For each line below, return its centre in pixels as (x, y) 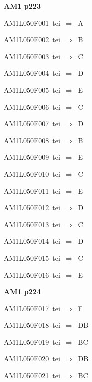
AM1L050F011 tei (32, 191)
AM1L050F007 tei (32, 124)
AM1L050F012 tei (32, 207)
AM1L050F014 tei (32, 241)
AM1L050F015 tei (32, 257)
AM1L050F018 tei (32, 325)
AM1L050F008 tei (32, 140)
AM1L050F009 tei (32, 157)
